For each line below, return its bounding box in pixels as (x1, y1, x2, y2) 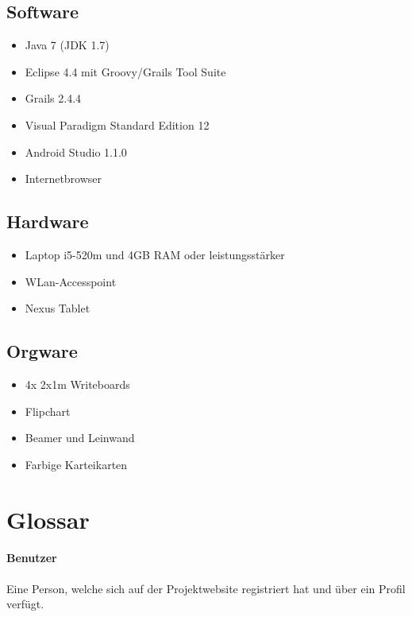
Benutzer (6, 549, 57, 566)
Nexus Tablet (25, 300, 90, 316)
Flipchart (25, 402, 71, 419)
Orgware (6, 339, 78, 363)
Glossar (6, 503, 90, 535)
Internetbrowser (25, 170, 102, 187)
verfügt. (6, 596, 44, 612)
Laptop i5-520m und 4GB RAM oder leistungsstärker (25, 246, 285, 262)
